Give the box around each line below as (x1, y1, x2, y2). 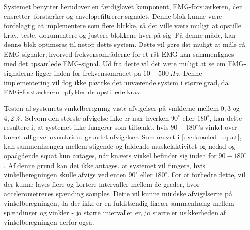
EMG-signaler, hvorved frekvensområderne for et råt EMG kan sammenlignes (4, 48, 234, 59)
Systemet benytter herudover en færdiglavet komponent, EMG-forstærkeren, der (4, 1, 242, 11)
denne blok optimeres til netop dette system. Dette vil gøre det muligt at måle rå (4, 39, 245, 49)
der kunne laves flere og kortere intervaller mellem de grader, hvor (4, 179, 200, 189)
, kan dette (209, 112, 242, 123)
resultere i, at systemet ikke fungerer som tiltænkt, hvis (4, 122, 169, 132)
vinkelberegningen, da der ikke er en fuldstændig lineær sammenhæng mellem (4, 198, 234, 208)
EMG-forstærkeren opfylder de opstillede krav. (4, 87, 142, 97)
